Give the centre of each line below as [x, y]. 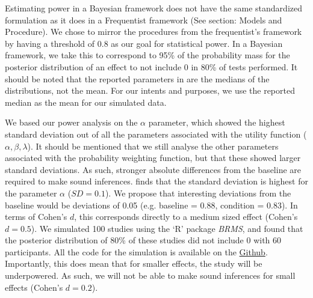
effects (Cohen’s [34, 287]
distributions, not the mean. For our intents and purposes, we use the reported [150, 90]
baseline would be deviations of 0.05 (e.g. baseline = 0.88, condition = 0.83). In [151, 205]
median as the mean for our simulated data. [86, 102]
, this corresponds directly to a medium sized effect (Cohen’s [186, 217]
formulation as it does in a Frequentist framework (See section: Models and [144, 20]
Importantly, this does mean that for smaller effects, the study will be [134, 263]
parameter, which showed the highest [217, 122]
